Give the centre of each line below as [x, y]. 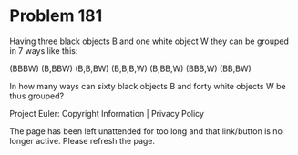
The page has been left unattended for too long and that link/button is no [146, 131]
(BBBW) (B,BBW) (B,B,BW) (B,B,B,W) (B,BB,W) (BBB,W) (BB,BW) [131, 68]
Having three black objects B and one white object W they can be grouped [149, 41]
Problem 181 [56, 16]
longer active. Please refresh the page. [82, 140]
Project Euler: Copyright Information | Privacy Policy [107, 113]
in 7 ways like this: [44, 50]
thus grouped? [37, 96]
